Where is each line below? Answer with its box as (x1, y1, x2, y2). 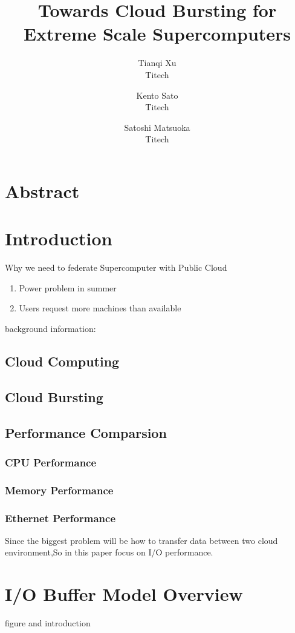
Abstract (5, 178, 80, 203)
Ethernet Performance (5, 510, 116, 525)
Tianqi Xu (138, 56, 177, 69)
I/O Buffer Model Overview (5, 582, 243, 606)
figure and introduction (5, 617, 91, 629)
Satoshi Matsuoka (124, 121, 190, 133)
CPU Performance (5, 454, 97, 469)
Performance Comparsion (5, 423, 167, 442)
